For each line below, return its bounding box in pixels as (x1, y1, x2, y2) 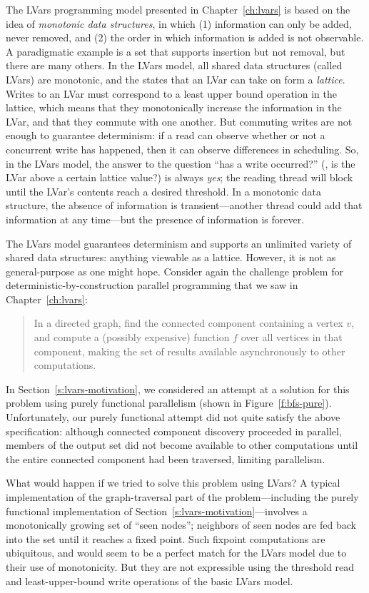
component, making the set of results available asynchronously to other (34, 343, 345, 358)
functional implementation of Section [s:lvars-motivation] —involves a (6, 503, 308, 518)
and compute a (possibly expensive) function (34, 330, 230, 345)
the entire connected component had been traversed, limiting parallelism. (6, 451, 325, 466)
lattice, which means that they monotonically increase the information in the (6, 100, 342, 115)
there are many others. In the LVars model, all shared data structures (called (6, 58, 343, 73)
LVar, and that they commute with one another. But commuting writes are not (6, 113, 353, 128)
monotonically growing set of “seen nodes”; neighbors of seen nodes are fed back (6, 517, 356, 532)
